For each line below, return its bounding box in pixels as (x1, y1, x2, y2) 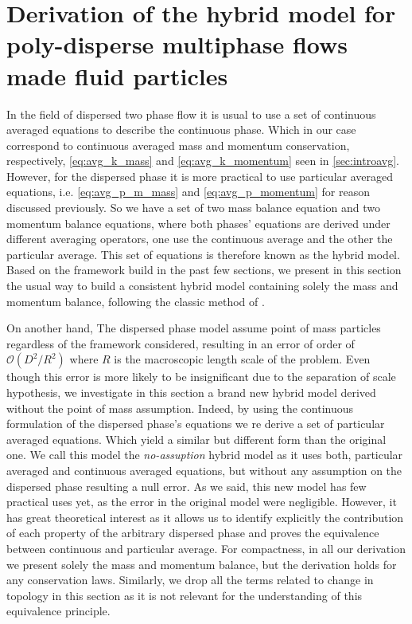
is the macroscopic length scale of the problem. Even (114, 351, 371, 367)
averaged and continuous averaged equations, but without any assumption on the (6, 461, 402, 478)
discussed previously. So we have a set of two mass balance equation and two (6, 199, 380, 216)
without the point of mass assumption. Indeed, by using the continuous (6, 399, 354, 416)
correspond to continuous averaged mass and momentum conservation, (6, 136, 350, 153)
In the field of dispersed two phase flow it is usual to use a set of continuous (6, 105, 376, 122)
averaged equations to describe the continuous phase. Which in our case (6, 121, 356, 138)
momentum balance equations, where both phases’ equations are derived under (6, 214, 391, 231)
